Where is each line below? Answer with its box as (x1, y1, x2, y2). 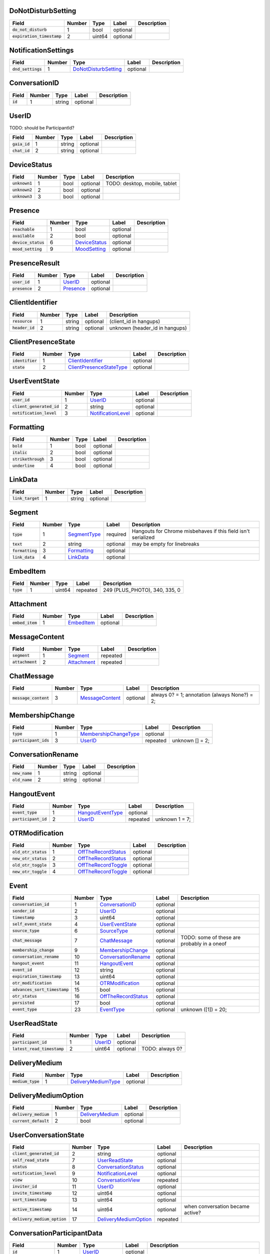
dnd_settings (12, 66, 42, 72)
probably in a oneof (180, 940, 227, 947)
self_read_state (12, 1158, 49, 1163)
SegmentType (67, 531, 101, 538)
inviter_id (12, 1184, 37, 1189)
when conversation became (184, 1203, 249, 1210)
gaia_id (12, 141, 30, 146)
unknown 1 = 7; (155, 816, 191, 823)
